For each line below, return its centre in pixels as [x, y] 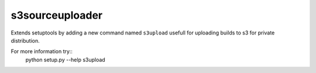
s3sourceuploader [57, 15]
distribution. [25, 40]
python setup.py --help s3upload [65, 60]
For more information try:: [42, 51]
